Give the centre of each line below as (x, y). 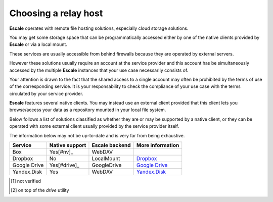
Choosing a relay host (56, 13)
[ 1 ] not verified (26, 181)
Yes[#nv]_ (61, 152)
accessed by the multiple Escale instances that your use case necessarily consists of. (99, 70)
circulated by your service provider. (46, 93)
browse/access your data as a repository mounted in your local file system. (88, 110)
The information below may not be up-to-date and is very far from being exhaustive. (97, 135)
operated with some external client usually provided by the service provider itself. (94, 126)
